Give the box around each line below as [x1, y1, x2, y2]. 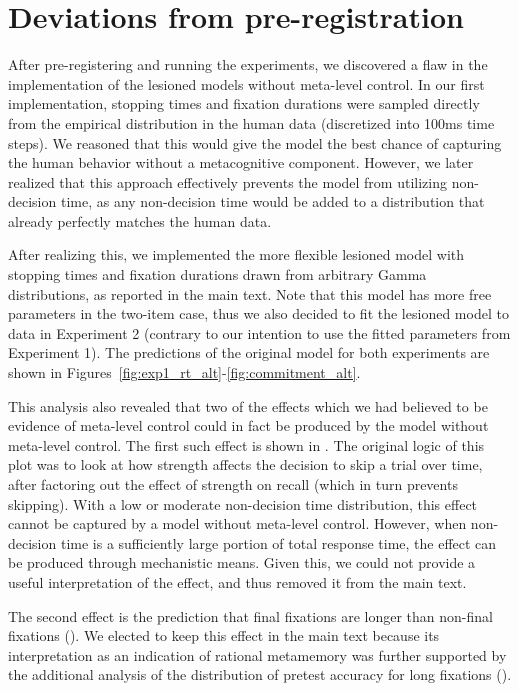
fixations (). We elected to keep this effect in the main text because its [8, 625, 440, 646]
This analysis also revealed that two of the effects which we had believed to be [8, 395, 488, 416]
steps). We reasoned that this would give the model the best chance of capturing [8, 132, 502, 153]
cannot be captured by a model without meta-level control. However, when [8, 513, 467, 534]
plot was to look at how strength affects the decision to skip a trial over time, [8, 454, 483, 475]
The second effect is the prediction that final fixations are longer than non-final [8, 605, 493, 626]
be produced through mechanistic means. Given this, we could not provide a [8, 552, 476, 573]
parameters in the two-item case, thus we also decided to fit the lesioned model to [8, 303, 509, 324]
